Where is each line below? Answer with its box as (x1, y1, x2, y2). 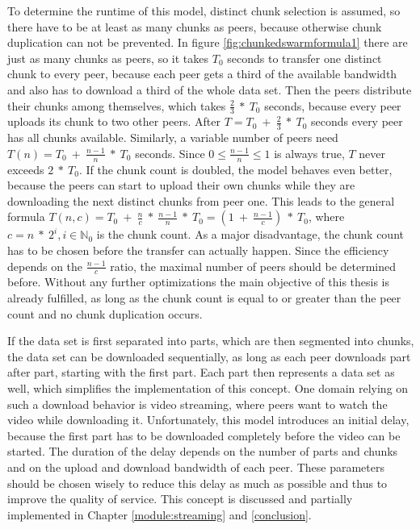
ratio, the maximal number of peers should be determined (110, 257, 397, 274)
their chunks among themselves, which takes (7, 97, 226, 114)
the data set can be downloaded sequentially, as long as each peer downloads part (7, 348, 411, 364)
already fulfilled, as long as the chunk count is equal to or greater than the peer (7, 289, 401, 306)
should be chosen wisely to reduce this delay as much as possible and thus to (7, 474, 388, 491)
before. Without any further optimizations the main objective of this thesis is (7, 273, 390, 290)
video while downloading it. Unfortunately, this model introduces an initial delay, (7, 411, 409, 428)
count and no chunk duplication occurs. (7, 305, 203, 322)
